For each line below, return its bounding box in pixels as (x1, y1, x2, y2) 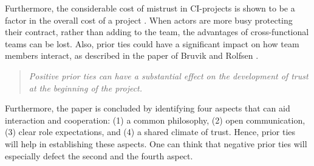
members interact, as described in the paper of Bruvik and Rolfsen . (5, 49, 259, 62)
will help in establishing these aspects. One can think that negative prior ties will (5, 137, 307, 150)
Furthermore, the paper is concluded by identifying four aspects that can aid (5, 102, 290, 115)
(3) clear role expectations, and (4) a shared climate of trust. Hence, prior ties (5, 125, 296, 138)
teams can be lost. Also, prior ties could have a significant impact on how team (5, 37, 299, 50)
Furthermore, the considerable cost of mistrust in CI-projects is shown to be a (5, 2, 295, 14)
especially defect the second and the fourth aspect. (5, 149, 193, 162)
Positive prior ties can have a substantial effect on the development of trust (29, 69, 309, 82)
